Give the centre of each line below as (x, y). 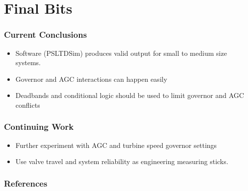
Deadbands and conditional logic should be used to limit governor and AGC (130, 95)
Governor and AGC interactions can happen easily (91, 79)
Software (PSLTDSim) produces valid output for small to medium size (121, 53)
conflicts (28, 105)
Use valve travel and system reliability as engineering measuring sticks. (122, 161)
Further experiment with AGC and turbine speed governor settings (116, 145)
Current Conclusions (46, 35)
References (26, 183)
